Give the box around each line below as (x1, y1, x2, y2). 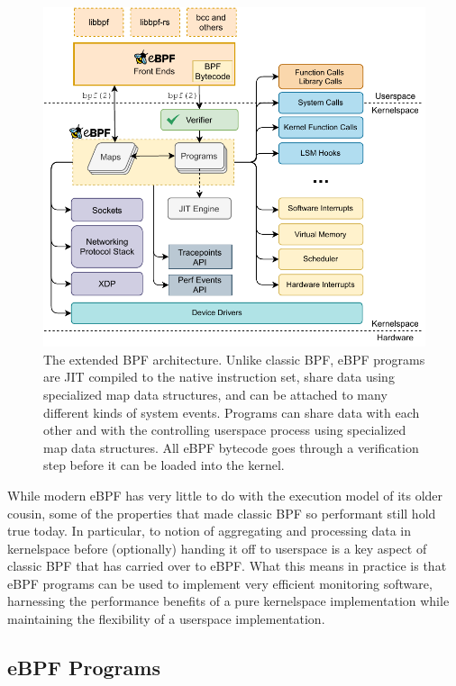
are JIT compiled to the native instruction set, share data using (43, 367, 395, 386)
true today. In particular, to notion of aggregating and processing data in (7, 521, 412, 540)
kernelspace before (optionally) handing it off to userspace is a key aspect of (7, 538, 427, 557)
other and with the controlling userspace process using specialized (43, 420, 406, 439)
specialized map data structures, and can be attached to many (43, 384, 388, 403)
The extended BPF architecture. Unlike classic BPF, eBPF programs (43, 349, 425, 368)
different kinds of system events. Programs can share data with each (43, 402, 420, 421)
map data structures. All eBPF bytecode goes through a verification (43, 438, 419, 456)
